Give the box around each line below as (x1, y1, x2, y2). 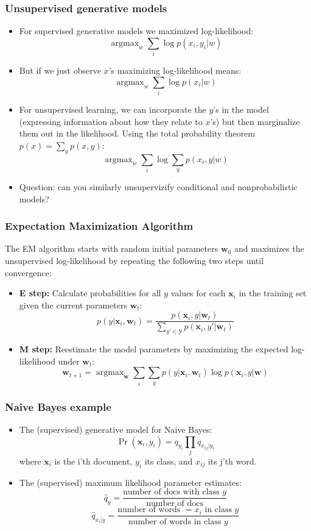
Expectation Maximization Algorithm (5, 218, 194, 233)
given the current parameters (19, 298, 127, 311)
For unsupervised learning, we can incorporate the (19, 103, 206, 116)
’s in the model (213, 103, 269, 116)
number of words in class (128, 517, 222, 526)
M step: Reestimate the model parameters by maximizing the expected (19, 343, 288, 355)
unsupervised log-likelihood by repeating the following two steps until (5, 254, 264, 267)
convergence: (5, 266, 52, 279)
